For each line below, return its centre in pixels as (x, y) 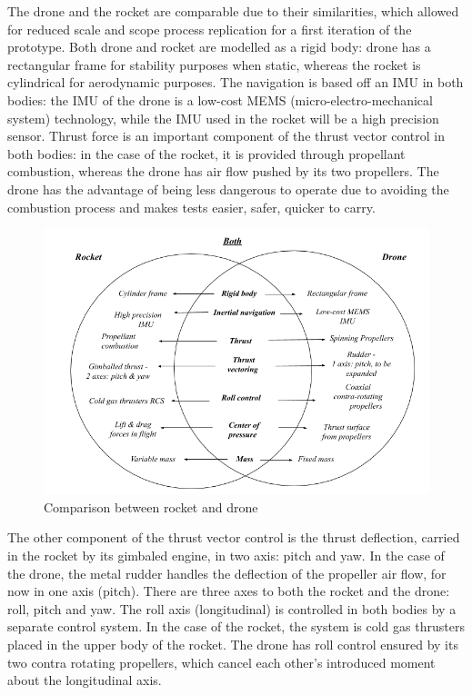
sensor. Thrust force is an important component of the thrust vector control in (226, 136)
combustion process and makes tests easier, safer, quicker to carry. (191, 207)
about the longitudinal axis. (85, 680)
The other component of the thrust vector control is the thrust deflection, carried (234, 537)
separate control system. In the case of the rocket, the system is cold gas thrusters (236, 626)
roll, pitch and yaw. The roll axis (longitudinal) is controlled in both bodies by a (232, 608)
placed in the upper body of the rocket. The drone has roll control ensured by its (233, 644)
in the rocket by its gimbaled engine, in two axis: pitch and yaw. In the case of (226, 555)
